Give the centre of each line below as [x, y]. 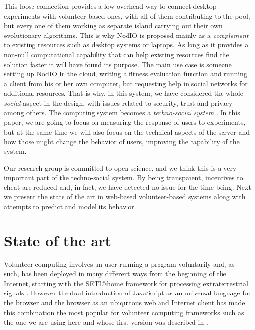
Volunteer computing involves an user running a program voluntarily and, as [119, 264]
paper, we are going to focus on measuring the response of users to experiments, [125, 122]
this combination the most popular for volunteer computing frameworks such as [124, 312]
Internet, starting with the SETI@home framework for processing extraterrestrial [126, 283]
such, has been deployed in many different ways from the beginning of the [115, 274]
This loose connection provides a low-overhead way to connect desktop [110, 6]
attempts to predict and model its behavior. [70, 206]
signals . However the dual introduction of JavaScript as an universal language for [127, 293]
